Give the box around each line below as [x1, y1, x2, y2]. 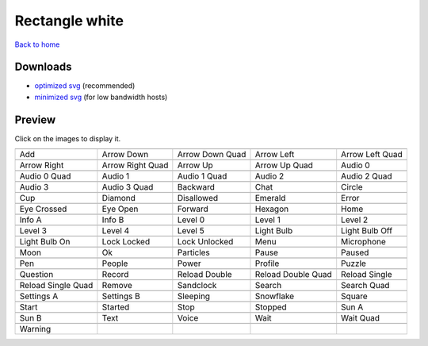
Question [19, 269, 54, 280]
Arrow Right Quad [101, 160, 169, 171]
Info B [101, 214, 124, 225]
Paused [341, 247, 369, 258]
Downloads [14, 60, 72, 74]
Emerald [254, 193, 286, 204]
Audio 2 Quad [341, 171, 392, 182]
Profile [254, 258, 280, 269]
